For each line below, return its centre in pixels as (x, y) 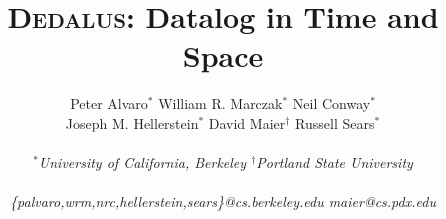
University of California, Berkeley (142, 162)
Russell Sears (335, 122)
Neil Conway (331, 103)
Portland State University (334, 162)
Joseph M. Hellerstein (132, 122)
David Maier (247, 122)
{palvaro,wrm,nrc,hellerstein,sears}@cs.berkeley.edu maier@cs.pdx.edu (223, 201)
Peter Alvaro (109, 103)
